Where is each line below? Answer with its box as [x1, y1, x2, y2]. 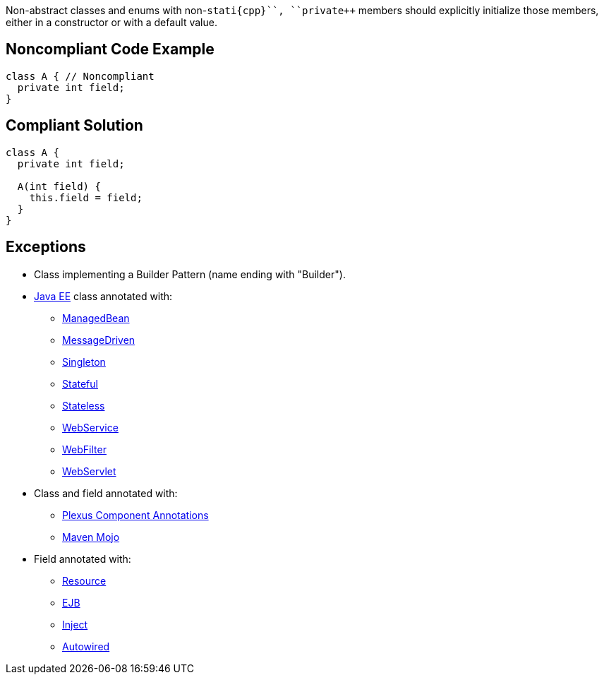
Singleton [62, 355, 106, 368]
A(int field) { [17, 180, 101, 192]
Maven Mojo [62, 530, 120, 543]
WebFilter [62, 443, 107, 455]
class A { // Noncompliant [6, 70, 155, 82]
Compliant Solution [6, 117, 143, 135]
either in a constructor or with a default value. [6, 16, 217, 28]
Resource [62, 574, 107, 587]
